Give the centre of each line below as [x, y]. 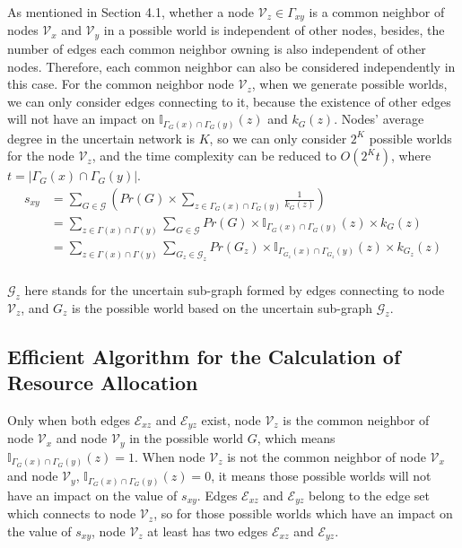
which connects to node [72, 513]
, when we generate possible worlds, [349, 84]
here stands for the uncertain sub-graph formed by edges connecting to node [235, 289]
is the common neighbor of [356, 419]
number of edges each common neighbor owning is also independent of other [217, 48]
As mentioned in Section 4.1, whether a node [131, 12]
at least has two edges [208, 531]
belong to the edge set [369, 495]
